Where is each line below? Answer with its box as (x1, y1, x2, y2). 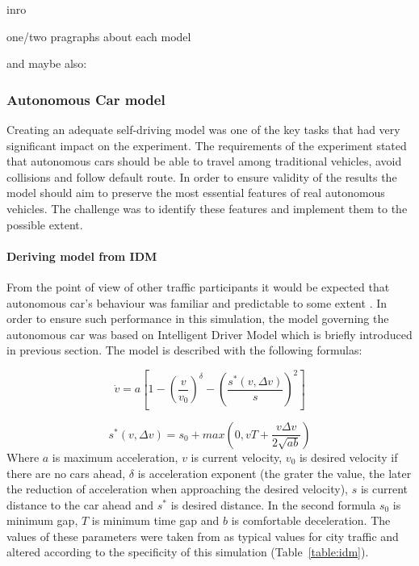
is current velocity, (191, 448, 283, 465)
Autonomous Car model (6, 89, 166, 109)
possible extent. (6, 216, 83, 233)
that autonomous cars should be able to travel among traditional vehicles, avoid (6, 153, 402, 170)
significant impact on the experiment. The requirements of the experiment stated (6, 136, 407, 153)
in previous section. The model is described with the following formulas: (6, 342, 362, 358)
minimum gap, (6, 512, 78, 529)
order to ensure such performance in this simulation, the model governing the (6, 310, 389, 327)
